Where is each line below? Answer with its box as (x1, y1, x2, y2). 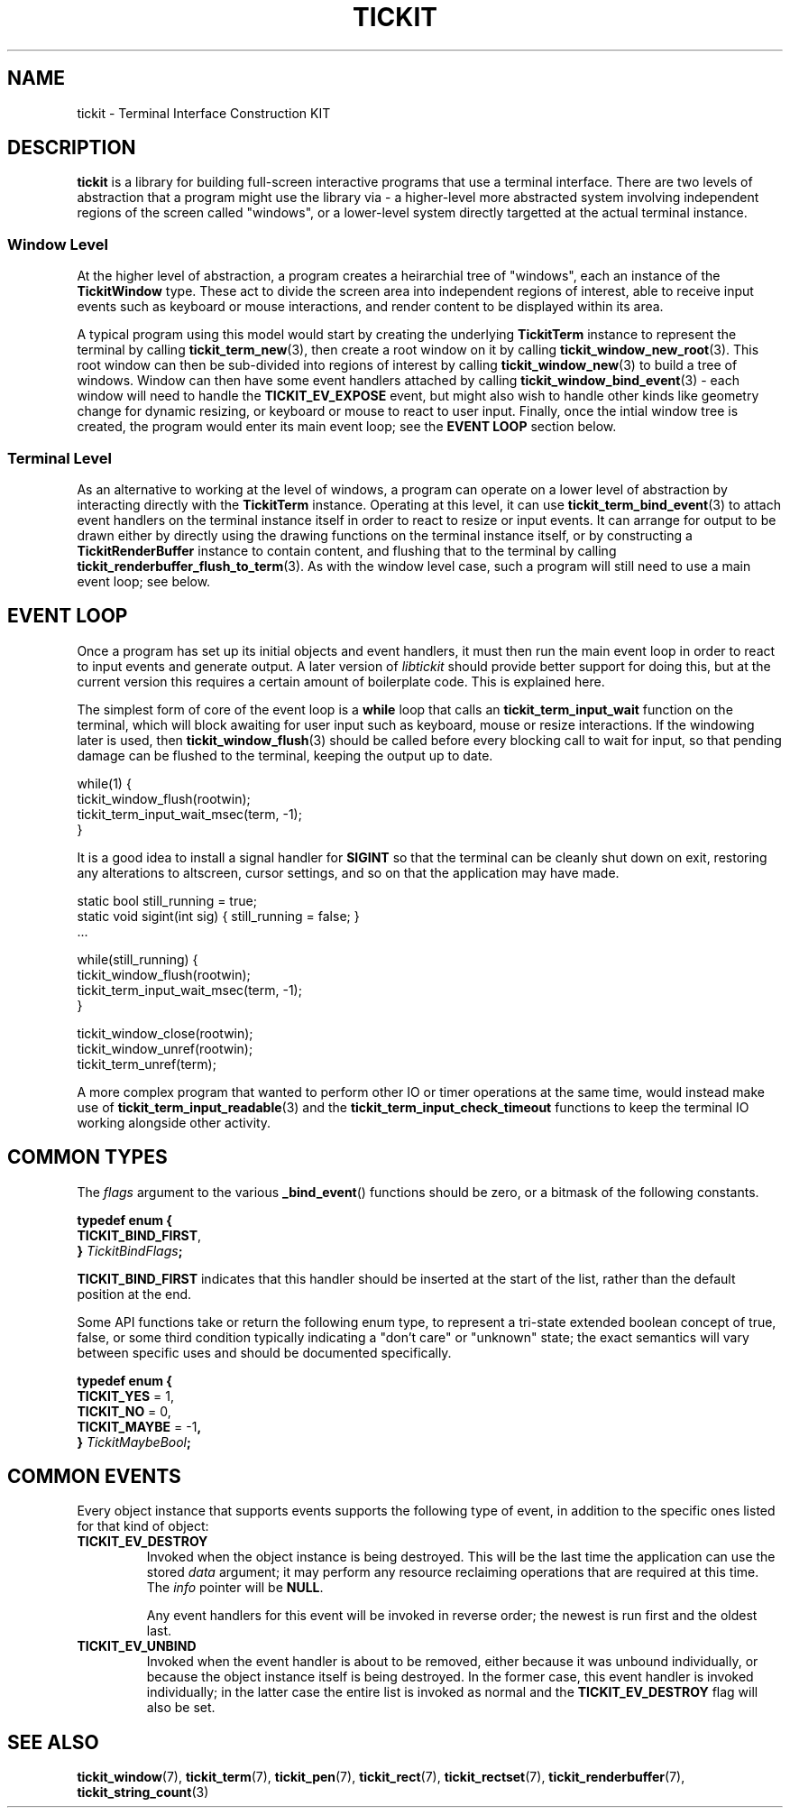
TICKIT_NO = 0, (77, 1403, 171, 1419)
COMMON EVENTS (7, 1465, 181, 1488)
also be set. (146, 1700, 216, 1716)
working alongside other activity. (77, 1114, 271, 1130)
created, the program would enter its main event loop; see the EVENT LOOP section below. (77, 419, 617, 435)
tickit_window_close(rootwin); (77, 1025, 253, 1041)
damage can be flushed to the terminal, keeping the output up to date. (77, 747, 493, 763)
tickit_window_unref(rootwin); (77, 1040, 253, 1056)
